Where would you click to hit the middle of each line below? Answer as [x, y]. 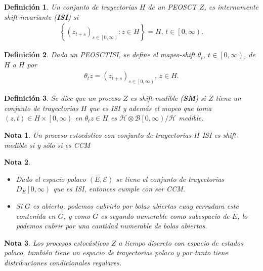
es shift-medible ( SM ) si [168, 98]
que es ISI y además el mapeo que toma [150, 108]
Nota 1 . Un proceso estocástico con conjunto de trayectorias [98, 135]
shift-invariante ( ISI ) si [41, 16]
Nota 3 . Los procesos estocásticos [56, 242]
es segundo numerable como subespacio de [165, 216]
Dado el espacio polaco [51, 179]
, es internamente [231, 7]
